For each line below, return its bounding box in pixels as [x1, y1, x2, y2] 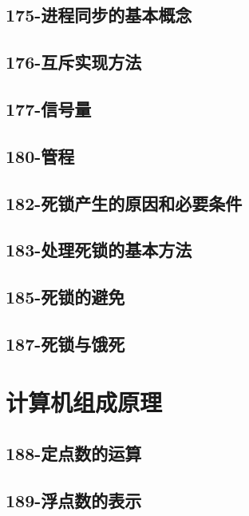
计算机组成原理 [6, 386, 163, 419]
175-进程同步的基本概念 [6, 2, 192, 27]
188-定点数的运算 [6, 441, 142, 466]
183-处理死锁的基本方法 [6, 237, 192, 262]
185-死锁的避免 [6, 284, 125, 309]
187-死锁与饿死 [6, 331, 125, 355]
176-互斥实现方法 [6, 50, 142, 74]
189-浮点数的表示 [6, 487, 142, 512]
